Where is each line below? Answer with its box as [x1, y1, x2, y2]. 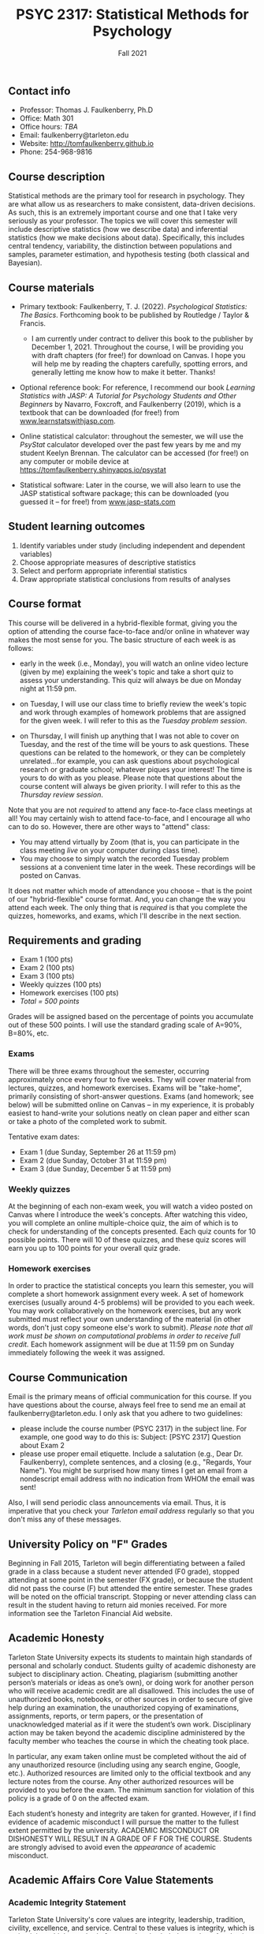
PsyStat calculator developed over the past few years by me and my [19, 439, 242, 449]
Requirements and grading [8, 934, 142, 947]
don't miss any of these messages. [8, 1514, 122, 1524]
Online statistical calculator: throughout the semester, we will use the [19, 431, 244, 441]
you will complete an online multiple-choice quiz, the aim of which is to [8, 1219, 239, 1228]
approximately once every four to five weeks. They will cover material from [8, 1074, 251, 1084]
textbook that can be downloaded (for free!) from [19, 408, 180, 417]
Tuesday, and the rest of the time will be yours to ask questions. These [19, 739, 250, 749]
